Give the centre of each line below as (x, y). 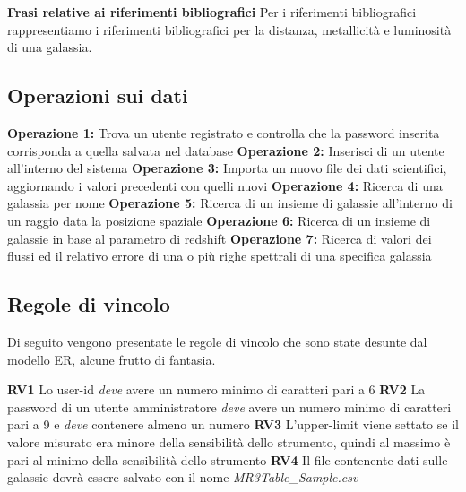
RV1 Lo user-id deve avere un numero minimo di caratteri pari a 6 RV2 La (216, 389)
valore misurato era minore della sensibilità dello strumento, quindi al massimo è (229, 441)
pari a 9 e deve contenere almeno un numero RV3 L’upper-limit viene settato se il (233, 424)
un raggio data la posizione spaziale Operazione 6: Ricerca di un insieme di (219, 220)
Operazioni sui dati (98, 95)
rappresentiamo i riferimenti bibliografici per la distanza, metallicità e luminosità (229, 29)
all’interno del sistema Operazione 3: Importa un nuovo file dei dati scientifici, (227, 168)
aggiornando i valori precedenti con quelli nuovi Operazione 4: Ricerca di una (225, 185)
